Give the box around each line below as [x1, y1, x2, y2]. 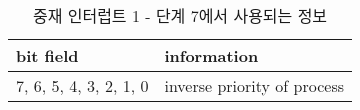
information [164, 44, 259, 67]
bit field [16, 44, 79, 67]
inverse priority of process [164, 74, 344, 97]
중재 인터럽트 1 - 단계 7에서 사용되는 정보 [32, 4, 328, 27]
